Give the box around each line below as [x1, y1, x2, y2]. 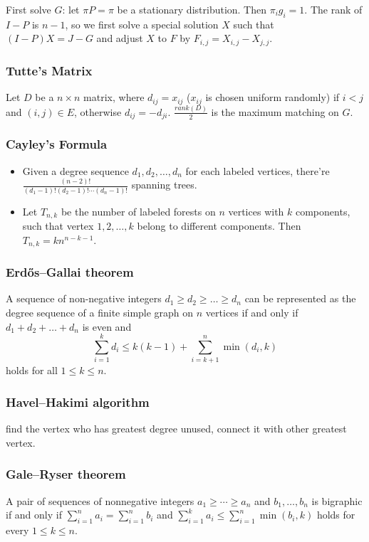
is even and [82, 319, 132, 334]
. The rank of [304, 2, 363, 16]
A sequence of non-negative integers [6, 291, 162, 306]
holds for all [6, 363, 58, 378]
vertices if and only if [205, 305, 298, 320]
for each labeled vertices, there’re [185, 163, 330, 178]
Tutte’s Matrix [6, 61, 93, 79]
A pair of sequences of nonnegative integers [6, 493, 194, 508]
